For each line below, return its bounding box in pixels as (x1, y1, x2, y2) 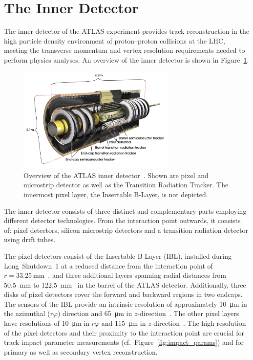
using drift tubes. (4, 234, 56, 245)
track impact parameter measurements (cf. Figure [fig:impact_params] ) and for (4, 337, 244, 347)
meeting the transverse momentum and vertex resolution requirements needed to (4, 45, 245, 55)
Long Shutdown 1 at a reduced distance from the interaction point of (4, 260, 213, 270)
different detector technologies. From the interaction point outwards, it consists (4, 215, 241, 225)
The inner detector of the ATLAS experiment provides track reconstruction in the (4, 26, 249, 36)
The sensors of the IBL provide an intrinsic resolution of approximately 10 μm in (4, 298, 247, 309)
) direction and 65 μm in (57, 308, 132, 318)
